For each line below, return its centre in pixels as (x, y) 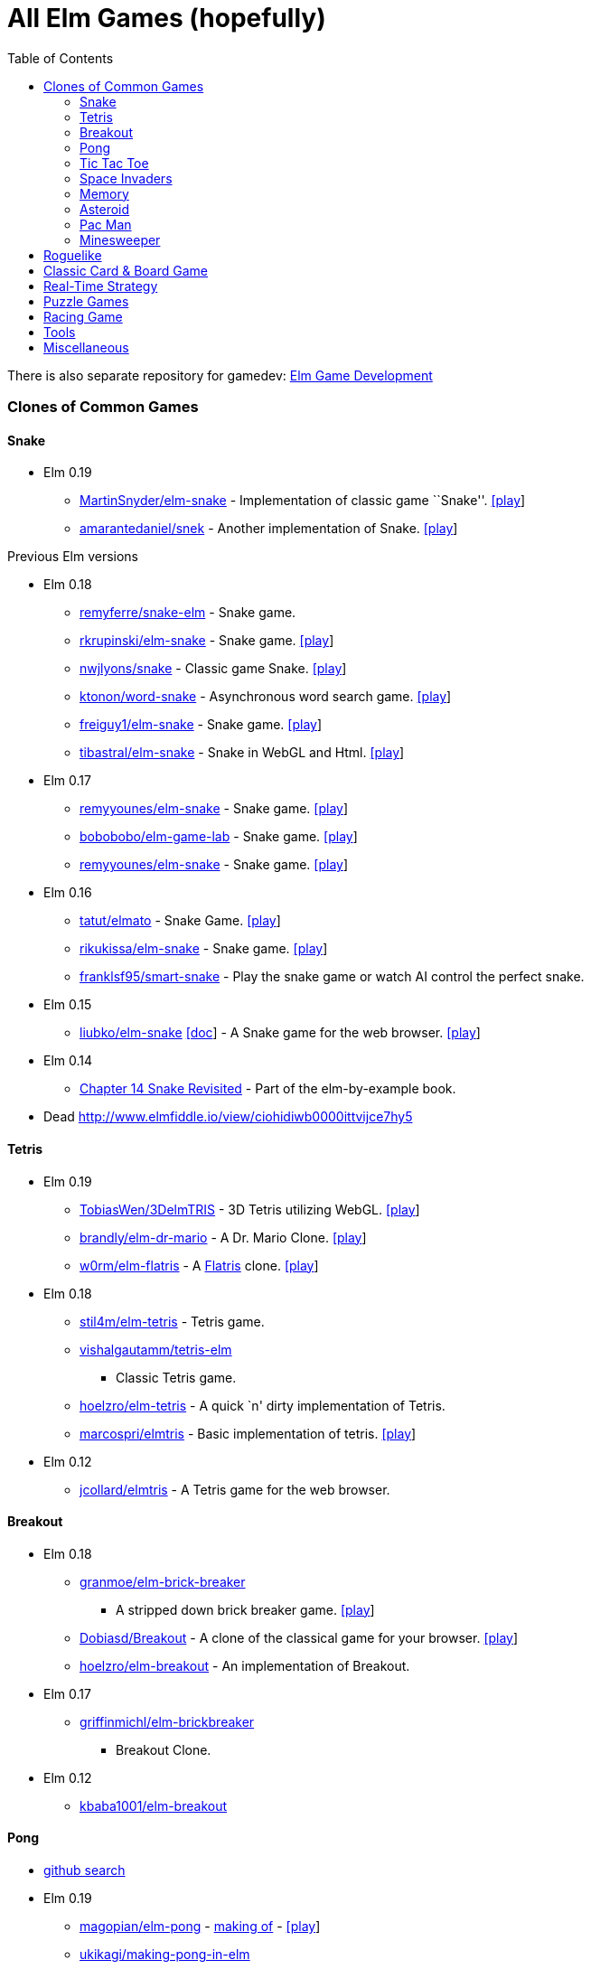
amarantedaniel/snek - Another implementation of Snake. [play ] (269, 529)
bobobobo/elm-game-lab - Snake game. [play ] (219, 837)
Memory (104, 193)
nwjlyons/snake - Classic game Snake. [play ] (213, 669)
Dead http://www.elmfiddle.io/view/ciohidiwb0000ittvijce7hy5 (228, 1117)
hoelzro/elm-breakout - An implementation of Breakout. (245, 1665)
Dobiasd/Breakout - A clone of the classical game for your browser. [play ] (299, 1637)
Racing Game (83, 316)
